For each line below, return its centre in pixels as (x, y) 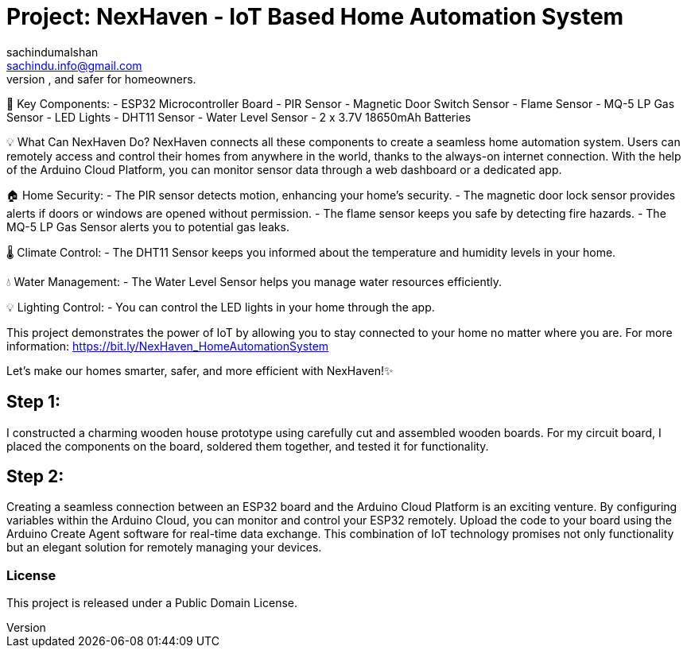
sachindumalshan (52, 52)
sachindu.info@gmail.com (74, 65)
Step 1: (34, 402)
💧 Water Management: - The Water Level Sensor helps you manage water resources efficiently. (254, 281)
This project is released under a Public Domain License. (152, 603)
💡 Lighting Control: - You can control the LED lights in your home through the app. (221, 307)
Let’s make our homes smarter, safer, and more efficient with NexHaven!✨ (200, 370)
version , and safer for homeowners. (101, 79)
